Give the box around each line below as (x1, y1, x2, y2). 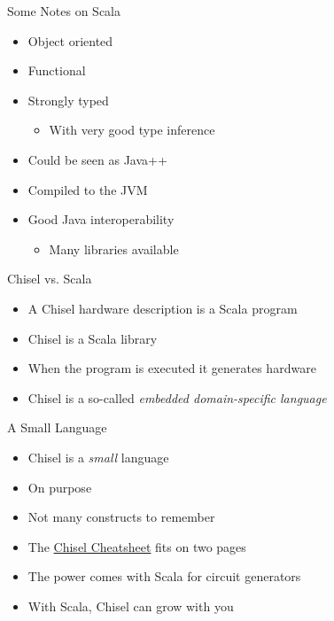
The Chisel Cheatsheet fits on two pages (27, 537, 246, 555)
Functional (27, 61, 86, 80)
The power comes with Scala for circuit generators (27, 567, 301, 586)
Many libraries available (49, 239, 179, 258)
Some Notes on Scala (7, 2, 121, 19)
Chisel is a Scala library (27, 329, 158, 347)
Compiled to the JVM (27, 180, 148, 198)
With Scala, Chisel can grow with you (27, 596, 234, 615)
